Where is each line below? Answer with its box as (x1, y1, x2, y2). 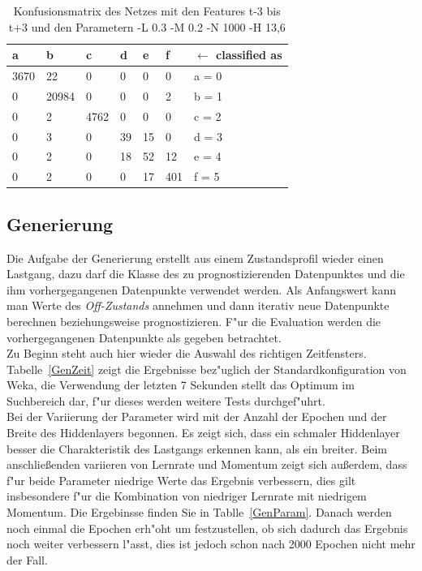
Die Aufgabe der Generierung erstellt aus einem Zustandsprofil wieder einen (6, 249, 384, 266)
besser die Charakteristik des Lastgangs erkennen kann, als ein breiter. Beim (6, 440, 387, 457)
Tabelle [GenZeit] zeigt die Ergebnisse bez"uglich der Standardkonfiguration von (6, 360, 407, 377)
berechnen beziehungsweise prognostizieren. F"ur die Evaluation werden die (6, 312, 381, 329)
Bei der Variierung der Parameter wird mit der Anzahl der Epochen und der (6, 408, 387, 425)
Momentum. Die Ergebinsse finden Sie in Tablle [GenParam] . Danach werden (6, 504, 392, 521)
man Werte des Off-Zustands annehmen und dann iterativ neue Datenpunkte (6, 297, 390, 314)
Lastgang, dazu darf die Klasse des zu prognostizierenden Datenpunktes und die (6, 265, 405, 282)
